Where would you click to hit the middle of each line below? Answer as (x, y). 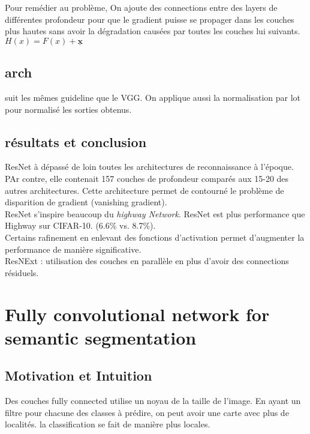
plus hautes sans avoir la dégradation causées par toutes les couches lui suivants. (153, 31)
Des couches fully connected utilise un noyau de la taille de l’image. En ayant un (153, 401)
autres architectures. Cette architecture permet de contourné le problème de (145, 190)
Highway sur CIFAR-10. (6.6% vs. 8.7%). (80, 225)
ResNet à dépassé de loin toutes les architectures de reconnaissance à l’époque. (149, 167)
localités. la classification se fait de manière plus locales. (108, 424)
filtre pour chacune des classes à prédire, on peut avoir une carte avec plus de (147, 412)
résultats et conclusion (76, 141)
